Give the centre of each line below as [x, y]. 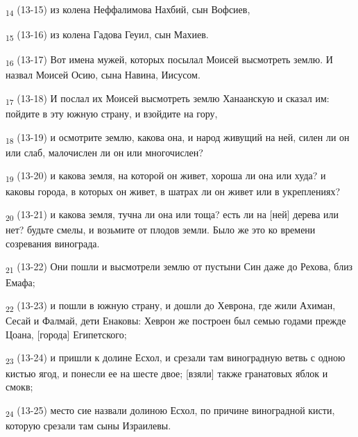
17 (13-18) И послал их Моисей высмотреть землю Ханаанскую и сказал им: [168, 99]
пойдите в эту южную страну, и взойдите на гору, [112, 114]
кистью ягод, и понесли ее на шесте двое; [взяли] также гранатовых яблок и [167, 373]
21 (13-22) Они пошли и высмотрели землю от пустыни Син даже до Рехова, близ [179, 267]
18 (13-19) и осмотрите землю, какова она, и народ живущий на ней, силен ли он [178, 138]
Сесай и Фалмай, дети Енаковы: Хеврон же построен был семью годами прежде [176, 321]
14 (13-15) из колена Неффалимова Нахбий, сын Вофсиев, [128, 10]
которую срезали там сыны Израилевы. [88, 425]
